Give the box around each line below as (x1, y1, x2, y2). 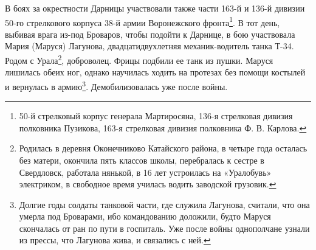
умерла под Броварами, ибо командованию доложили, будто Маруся (19, 210, 271, 223)
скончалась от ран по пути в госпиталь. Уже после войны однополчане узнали (19, 221, 310, 234)
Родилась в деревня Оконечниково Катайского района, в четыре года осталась (19, 142, 307, 155)
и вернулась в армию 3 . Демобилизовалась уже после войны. (5, 78, 228, 92)
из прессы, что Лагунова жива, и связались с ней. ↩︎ (19, 234, 211, 246)
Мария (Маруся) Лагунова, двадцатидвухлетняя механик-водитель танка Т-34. (5, 40, 294, 52)
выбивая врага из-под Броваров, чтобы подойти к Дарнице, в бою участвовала (5, 27, 295, 40)
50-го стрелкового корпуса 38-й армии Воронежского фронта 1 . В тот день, (5, 14, 280, 29)
